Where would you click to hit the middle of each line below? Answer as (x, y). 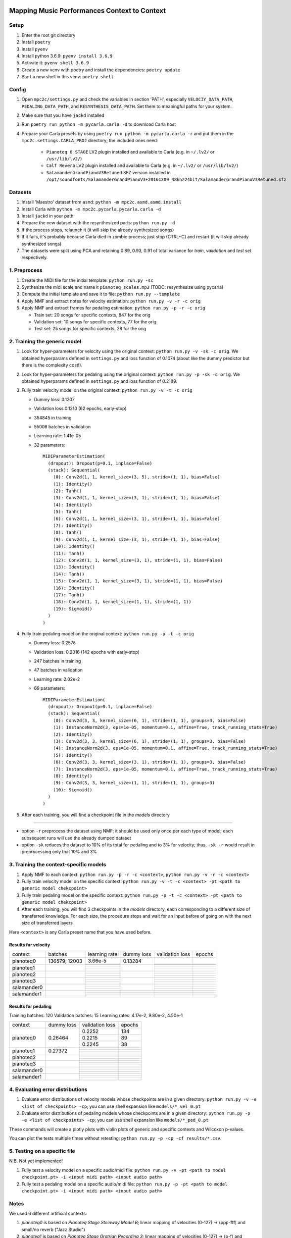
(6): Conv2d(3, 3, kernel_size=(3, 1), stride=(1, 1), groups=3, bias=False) (149, 762)
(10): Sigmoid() (73, 790)
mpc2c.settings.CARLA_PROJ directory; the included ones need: (90, 141)
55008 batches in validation (62, 426)
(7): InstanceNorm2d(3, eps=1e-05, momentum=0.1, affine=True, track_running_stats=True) (165, 769)
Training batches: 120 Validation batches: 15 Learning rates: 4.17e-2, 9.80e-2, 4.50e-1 (96, 1016)
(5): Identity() (73, 755)
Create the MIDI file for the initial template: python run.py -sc (87, 280)
